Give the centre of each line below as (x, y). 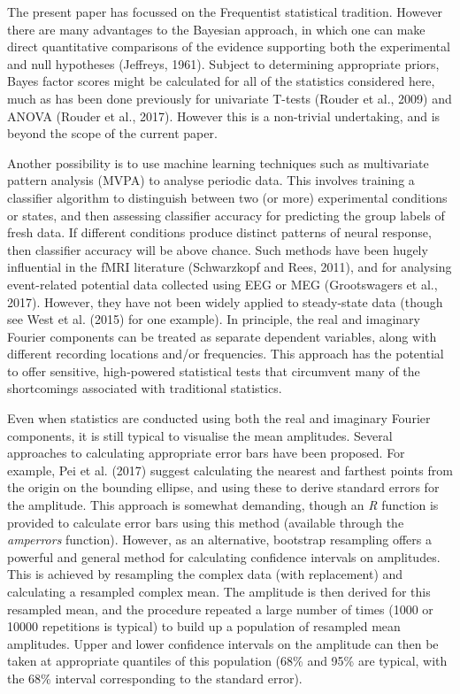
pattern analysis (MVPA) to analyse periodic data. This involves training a (211, 180)
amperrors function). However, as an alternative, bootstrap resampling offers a (219, 540)
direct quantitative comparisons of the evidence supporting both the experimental (229, 46)
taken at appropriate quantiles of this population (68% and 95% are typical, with (227, 661)
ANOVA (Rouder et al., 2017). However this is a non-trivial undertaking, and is (224, 116)
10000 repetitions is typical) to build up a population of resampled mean (204, 626)
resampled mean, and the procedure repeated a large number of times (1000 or (220, 609)
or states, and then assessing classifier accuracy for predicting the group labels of (226, 215)
